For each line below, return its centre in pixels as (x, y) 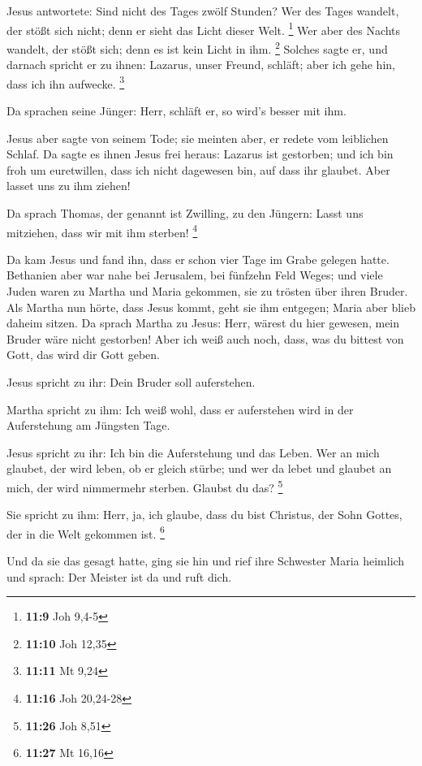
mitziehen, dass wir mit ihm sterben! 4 (102, 231)
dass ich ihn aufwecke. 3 (66, 82)
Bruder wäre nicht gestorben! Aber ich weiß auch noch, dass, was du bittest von (205, 338)
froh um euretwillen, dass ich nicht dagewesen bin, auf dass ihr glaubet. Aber (198, 169)
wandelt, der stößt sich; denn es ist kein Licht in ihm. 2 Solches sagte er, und (197, 47)
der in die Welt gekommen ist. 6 (86, 532)
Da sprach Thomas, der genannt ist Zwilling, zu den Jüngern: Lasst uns (185, 212)
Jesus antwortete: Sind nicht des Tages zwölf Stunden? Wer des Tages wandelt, (203, 11)
